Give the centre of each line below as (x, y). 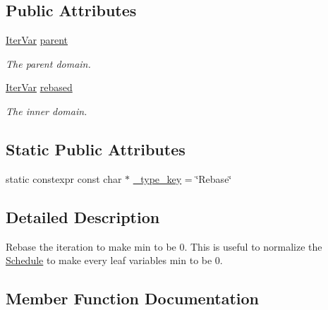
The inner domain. (47, 111)
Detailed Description (83, 216)
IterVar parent (37, 40)
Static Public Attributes (96, 149)
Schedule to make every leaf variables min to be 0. (114, 260)
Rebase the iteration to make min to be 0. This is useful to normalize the (164, 246)
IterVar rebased (39, 87)
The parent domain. (48, 63)
